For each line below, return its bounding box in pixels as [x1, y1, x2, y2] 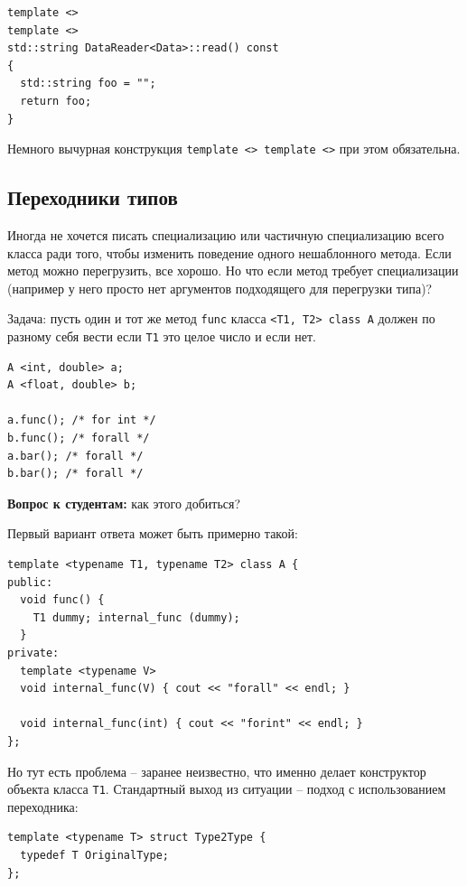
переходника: [7, 797, 79, 816]
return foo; [20, 94, 92, 107]
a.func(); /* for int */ [7, 414, 156, 427]
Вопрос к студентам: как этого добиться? [7, 493, 241, 512]
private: [7, 647, 60, 660]
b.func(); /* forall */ [7, 432, 150, 445]
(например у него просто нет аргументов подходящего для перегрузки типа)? [7, 278, 433, 297]
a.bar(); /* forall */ [7, 449, 144, 462]
